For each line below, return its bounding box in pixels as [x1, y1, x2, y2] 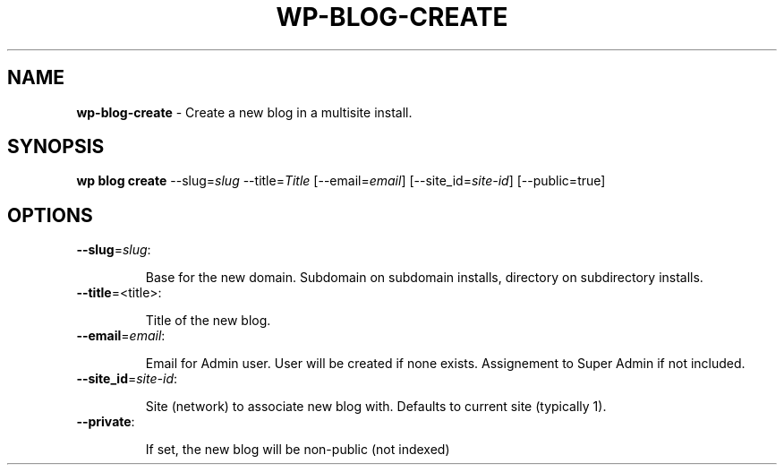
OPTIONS [7, 203, 93, 227]
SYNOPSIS [7, 135, 105, 159]
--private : [76, 414, 135, 430]
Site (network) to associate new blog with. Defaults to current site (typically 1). [145, 399, 607, 415]
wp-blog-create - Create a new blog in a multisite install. [76, 104, 413, 120]
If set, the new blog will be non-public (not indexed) [145, 442, 450, 458]
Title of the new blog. [145, 313, 271, 329]
